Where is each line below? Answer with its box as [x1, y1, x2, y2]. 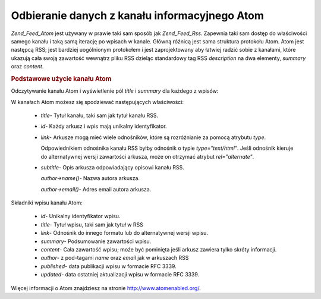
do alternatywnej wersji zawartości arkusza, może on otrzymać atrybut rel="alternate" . [40, 153, 254, 160]
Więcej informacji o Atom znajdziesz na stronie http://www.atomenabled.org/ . [11, 284, 202, 291]
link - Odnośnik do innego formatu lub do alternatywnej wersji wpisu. [40, 229, 208, 237]
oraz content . [11, 63, 44, 70]
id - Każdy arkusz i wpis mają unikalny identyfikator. [40, 122, 167, 130]
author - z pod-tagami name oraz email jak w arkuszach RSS [40, 254, 189, 262]
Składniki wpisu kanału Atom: [11, 199, 83, 206]
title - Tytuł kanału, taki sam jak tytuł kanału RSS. [40, 112, 159, 119]
